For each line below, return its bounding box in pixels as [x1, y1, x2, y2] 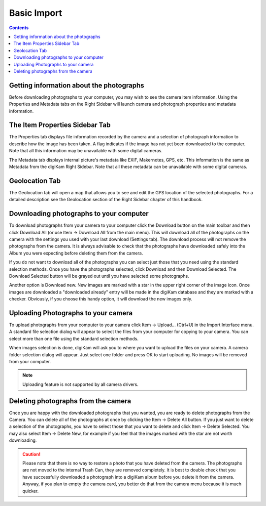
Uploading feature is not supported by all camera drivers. [22, 381, 139, 387]
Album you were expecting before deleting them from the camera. [9, 250, 143, 256]
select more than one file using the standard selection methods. [9, 336, 139, 341]
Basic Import [9, 7, 63, 18]
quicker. [22, 488, 39, 494]
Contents [9, 25, 29, 31]
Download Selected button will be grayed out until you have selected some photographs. [9, 273, 189, 279]
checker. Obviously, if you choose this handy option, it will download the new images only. [9, 296, 193, 302]
